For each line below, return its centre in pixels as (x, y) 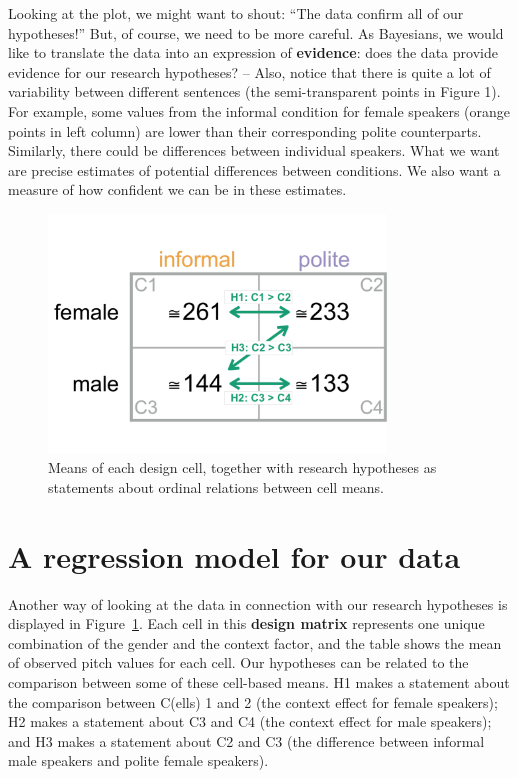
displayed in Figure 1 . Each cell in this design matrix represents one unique (246, 623)
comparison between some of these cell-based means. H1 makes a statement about (259, 682)
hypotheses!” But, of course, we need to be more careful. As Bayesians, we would (256, 32)
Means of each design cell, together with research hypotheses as (242, 467)
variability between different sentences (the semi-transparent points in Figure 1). (254, 91)
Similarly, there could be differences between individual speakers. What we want (254, 150)
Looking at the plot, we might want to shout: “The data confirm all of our (236, 13)
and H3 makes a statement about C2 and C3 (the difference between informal (246, 740)
